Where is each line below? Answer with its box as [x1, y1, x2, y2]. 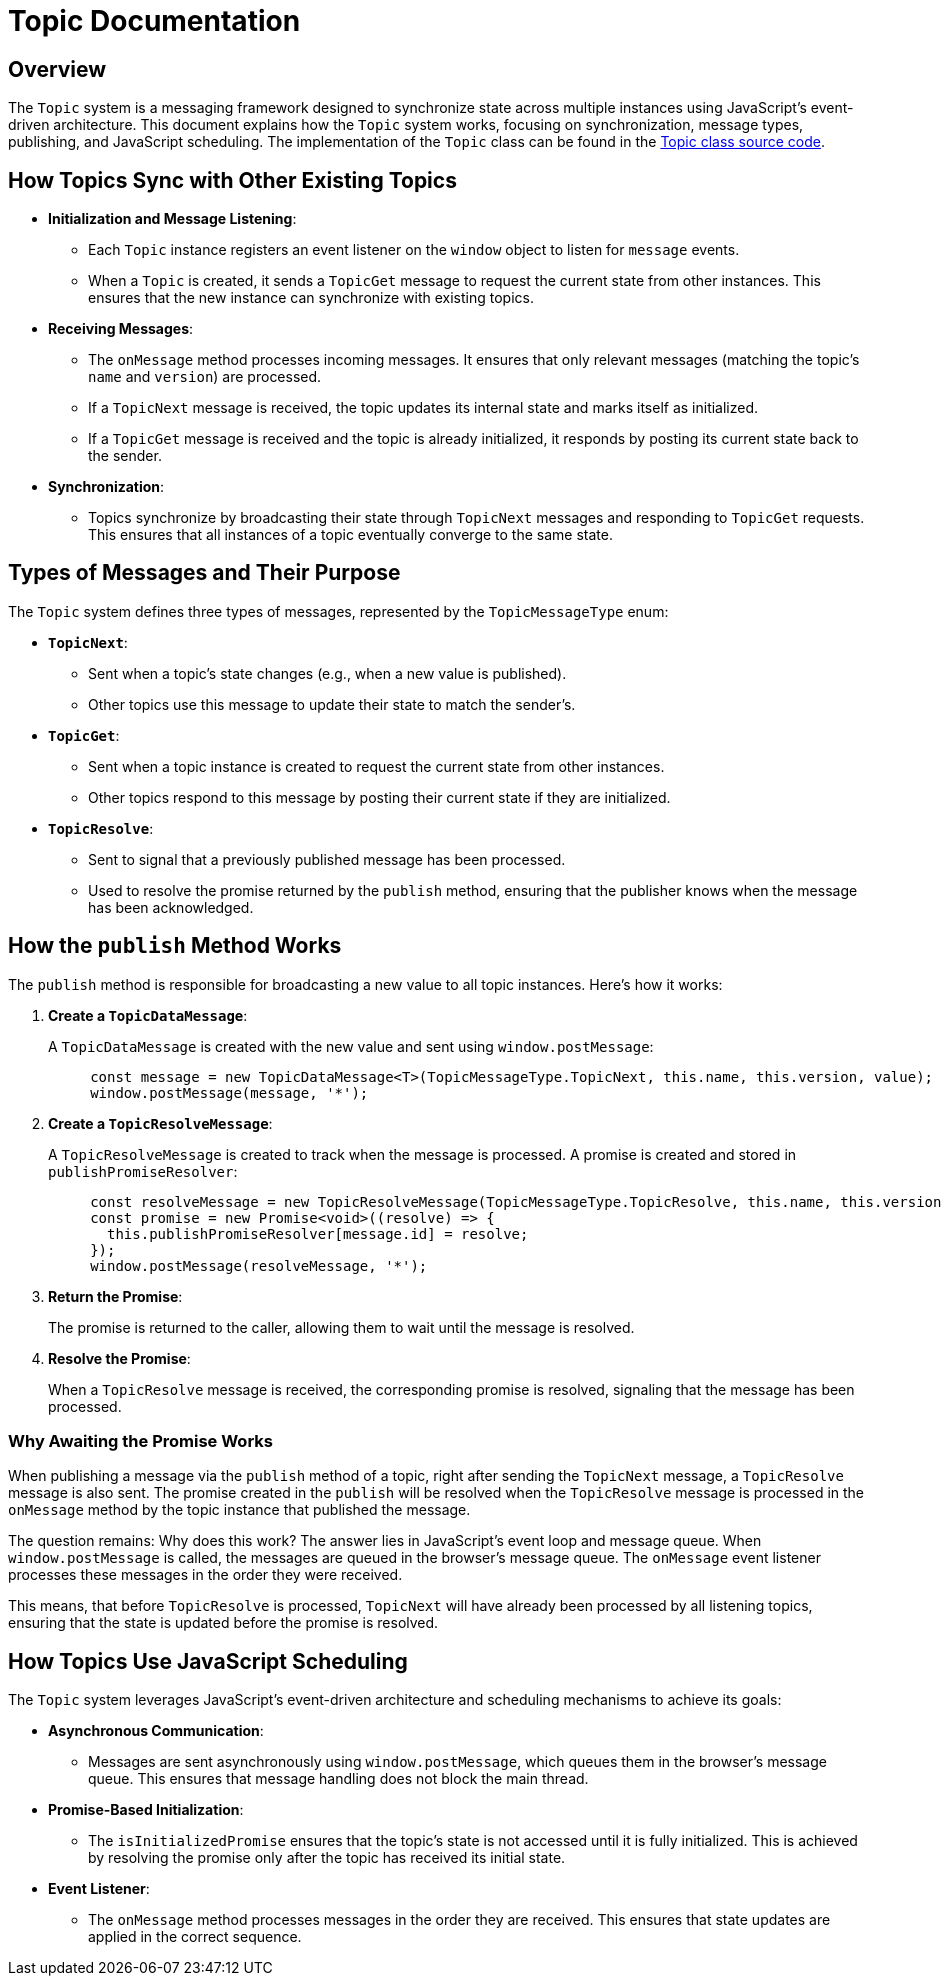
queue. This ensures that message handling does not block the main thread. [88, 1770, 589, 1788]
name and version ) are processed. [88, 368, 322, 386]
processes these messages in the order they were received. [8, 1566, 403, 1584]
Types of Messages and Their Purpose [8, 560, 401, 586]
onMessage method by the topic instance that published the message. [8, 1501, 471, 1519]
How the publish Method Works [8, 933, 342, 959]
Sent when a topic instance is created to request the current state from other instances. [88, 757, 665, 775]
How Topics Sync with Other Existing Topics [8, 167, 457, 193]
